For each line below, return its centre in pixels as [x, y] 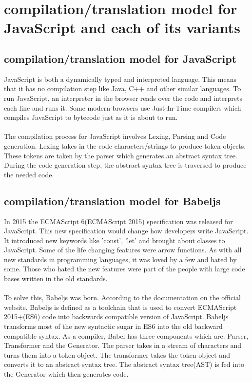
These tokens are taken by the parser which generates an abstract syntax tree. [121, 155]
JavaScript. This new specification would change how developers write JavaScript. [126, 231]
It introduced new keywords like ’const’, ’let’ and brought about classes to [115, 240]
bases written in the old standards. [56, 278]
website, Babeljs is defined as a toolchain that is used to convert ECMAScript [120, 307]
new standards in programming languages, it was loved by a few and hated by [120, 259]
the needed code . [29, 174]
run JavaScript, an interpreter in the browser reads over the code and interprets [123, 98]
